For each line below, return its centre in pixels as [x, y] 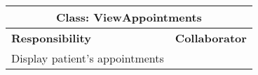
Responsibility [51, 38]
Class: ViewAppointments [129, 17]
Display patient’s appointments [88, 58]
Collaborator [211, 38]
